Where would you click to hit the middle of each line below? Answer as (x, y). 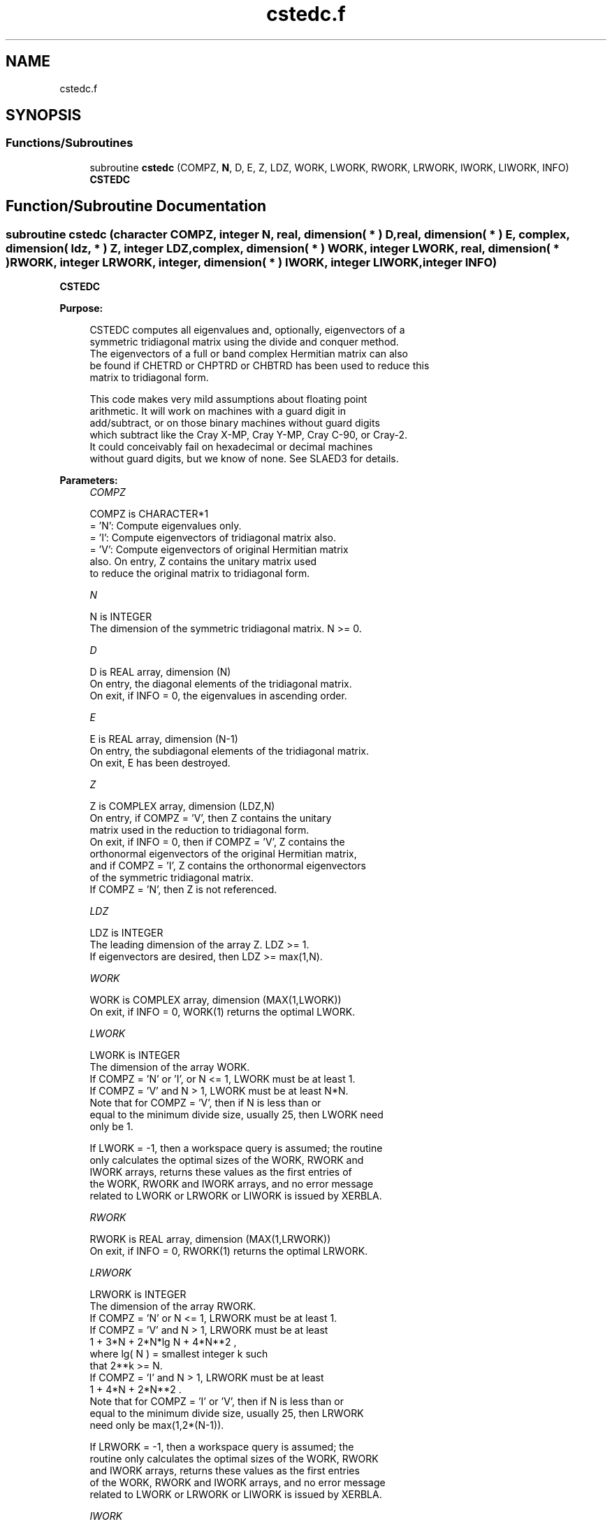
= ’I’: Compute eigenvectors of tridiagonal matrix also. (213, 538)
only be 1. (111, 1127)
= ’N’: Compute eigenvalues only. (166, 526)
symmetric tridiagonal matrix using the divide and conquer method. (244, 342)
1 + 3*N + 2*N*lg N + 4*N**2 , (163, 1342)
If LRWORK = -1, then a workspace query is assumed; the (222, 1447)
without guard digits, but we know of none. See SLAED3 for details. (244, 459)
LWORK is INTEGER (135, 1055)
